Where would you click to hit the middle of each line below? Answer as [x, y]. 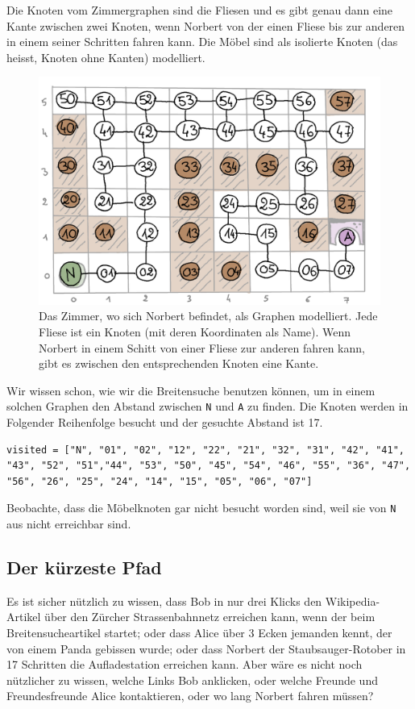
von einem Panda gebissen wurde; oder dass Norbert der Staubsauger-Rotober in [206, 648]
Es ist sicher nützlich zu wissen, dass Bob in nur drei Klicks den [164, 601]
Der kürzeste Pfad [84, 567]
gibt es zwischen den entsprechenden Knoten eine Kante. [179, 363]
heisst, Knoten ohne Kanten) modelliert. [106, 57]
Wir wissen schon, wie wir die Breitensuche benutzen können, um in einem [191, 390]
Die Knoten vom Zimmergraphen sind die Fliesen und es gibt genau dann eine [200, 10]
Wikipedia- [353, 601]
